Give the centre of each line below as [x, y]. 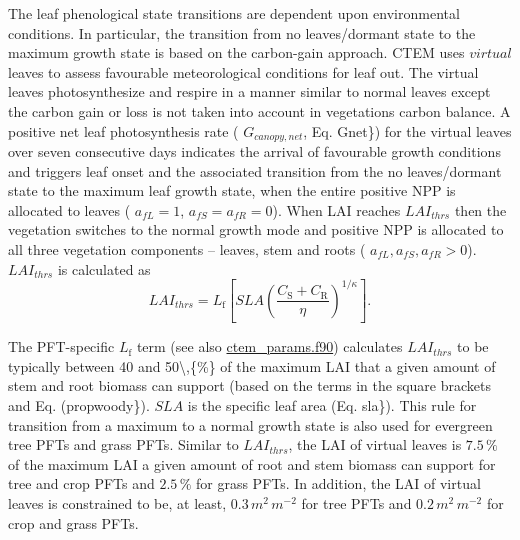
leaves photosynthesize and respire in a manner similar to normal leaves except [249, 91]
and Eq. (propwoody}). [79, 404]
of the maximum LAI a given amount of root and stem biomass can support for [252, 463]
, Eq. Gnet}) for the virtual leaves [407, 130]
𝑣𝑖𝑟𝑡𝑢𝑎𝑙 [490, 54]
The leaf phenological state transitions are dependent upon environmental [234, 13]
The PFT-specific [61, 346]
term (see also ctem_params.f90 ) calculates [269, 346]
